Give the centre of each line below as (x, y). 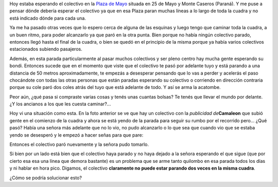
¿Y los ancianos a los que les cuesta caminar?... (60, 104)
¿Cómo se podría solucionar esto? (46, 178)
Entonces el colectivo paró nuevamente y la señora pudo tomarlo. (79, 144)
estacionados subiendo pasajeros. (46, 49)
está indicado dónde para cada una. (48, 18)
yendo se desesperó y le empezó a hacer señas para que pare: (76, 135)
